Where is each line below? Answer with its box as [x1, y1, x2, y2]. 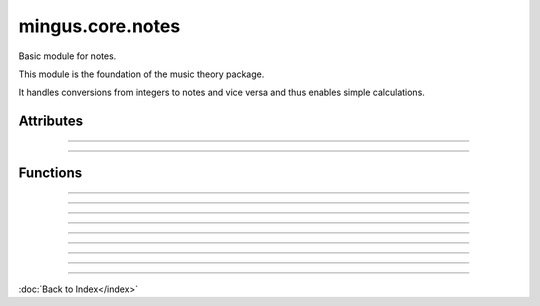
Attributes [18, 113, 84, 130]
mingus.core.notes [18, 15, 181, 37]
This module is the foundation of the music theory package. [18, 68, 265, 80]
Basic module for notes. [18, 50, 117, 62]
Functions [18, 165, 83, 182]
